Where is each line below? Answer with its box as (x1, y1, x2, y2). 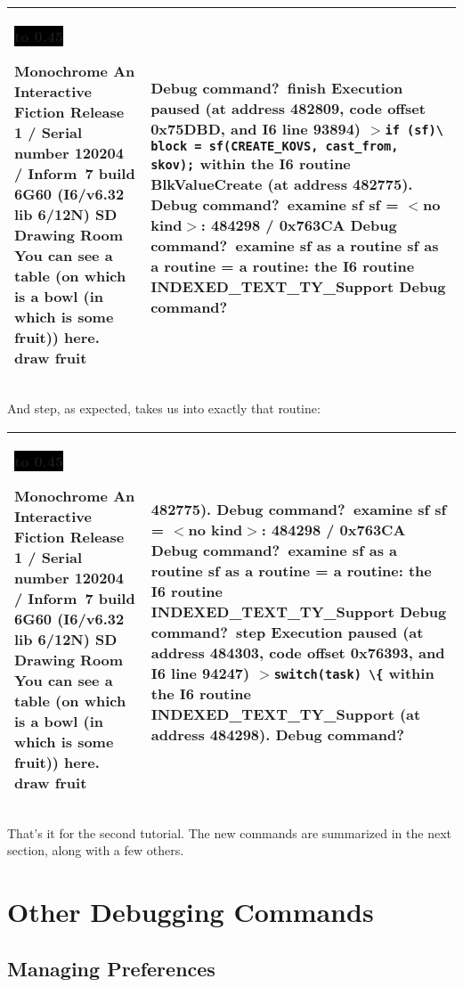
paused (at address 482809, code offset (150, 97, 426, 118)
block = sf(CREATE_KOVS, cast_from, (150, 138, 399, 153)
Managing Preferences (7, 954, 215, 982)
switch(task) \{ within (273, 662, 435, 683)
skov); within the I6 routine (150, 152, 351, 174)
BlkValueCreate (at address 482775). (150, 173, 413, 194)
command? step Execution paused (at (150, 621, 424, 642)
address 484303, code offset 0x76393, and (150, 641, 445, 663)
